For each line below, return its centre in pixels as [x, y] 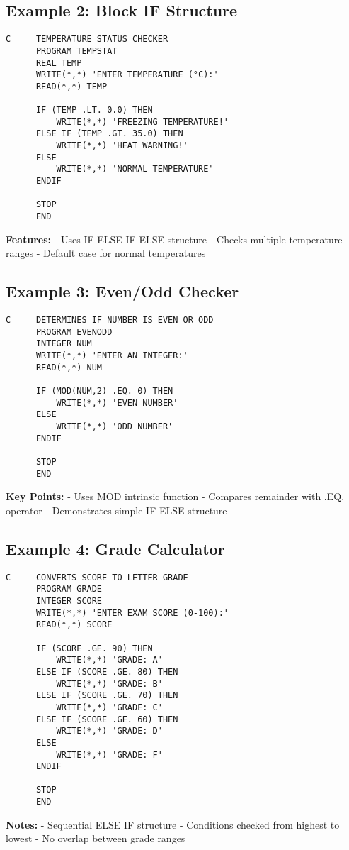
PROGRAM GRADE [69, 589]
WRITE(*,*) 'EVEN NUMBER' [117, 403]
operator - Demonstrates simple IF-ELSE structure [116, 510]
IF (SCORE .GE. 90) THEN [94, 648]
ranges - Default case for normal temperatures [106, 253]
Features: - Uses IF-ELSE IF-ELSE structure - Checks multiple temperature [174, 239]
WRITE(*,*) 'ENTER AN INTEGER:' [112, 356]
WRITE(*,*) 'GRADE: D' [109, 731]
